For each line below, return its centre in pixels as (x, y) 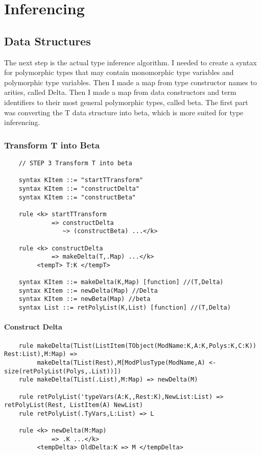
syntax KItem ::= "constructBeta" (77, 197)
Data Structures (48, 41)
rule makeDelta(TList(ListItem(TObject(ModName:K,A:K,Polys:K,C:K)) (137, 346)
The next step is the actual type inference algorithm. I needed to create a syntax (130, 62)
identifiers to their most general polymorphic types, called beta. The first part (126, 102)
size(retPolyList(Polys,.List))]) (63, 371)
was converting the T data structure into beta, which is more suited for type (124, 112)
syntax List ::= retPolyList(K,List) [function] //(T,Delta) (125, 308)
